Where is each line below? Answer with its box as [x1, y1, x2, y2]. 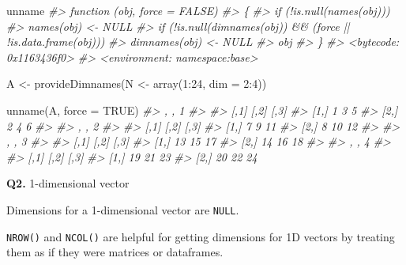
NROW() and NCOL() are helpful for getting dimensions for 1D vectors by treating [6, 228, 395, 244]
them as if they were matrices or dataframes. [6, 244, 224, 260]
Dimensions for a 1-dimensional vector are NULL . [6, 201, 239, 218]
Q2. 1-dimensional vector [6, 175, 130, 191]
